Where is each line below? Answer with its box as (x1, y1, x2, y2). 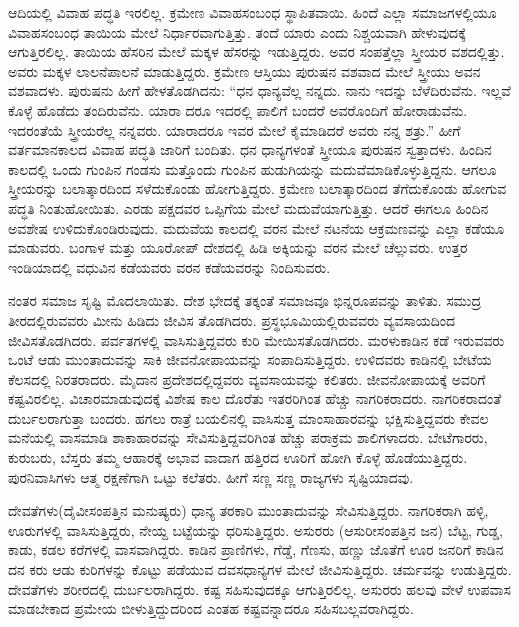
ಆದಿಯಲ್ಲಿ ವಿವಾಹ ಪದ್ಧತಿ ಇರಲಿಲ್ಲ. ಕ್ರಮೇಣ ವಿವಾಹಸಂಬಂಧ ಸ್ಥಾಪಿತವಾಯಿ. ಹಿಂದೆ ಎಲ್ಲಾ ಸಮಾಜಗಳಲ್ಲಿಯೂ (8, 2, 497, 22)
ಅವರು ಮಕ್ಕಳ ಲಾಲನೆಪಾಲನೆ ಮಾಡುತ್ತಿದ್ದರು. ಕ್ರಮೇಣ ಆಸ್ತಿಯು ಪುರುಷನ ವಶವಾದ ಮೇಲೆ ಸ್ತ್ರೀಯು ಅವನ (8, 60, 481, 81)
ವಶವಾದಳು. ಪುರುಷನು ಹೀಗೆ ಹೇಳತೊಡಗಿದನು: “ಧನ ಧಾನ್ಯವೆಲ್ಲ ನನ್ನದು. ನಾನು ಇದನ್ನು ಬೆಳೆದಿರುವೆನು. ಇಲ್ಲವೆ (8, 80, 511, 101)
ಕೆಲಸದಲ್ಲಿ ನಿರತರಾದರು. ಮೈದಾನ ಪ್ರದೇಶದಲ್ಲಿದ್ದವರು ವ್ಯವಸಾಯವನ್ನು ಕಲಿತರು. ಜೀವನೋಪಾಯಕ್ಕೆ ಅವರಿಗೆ (8, 368, 486, 389)
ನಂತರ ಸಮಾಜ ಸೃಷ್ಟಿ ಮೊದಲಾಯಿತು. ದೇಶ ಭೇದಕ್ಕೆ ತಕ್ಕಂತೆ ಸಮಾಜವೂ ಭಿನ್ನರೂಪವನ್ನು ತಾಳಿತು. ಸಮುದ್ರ (8, 290, 482, 311)
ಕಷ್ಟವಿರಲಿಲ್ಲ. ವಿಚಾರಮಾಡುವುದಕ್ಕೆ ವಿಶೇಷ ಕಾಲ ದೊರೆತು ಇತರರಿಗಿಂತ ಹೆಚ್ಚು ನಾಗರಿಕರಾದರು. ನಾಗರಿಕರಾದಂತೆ (8, 388, 502, 409)
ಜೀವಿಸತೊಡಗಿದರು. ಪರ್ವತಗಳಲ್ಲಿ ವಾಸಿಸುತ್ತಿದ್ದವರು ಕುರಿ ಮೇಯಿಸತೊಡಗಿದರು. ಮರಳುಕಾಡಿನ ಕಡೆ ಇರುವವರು (8, 329, 505, 350)
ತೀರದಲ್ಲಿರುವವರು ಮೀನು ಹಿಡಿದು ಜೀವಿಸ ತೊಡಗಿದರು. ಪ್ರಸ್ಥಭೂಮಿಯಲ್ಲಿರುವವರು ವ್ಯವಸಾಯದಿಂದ (8, 309, 456, 330)
